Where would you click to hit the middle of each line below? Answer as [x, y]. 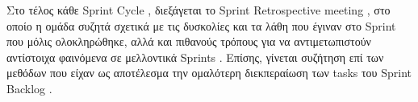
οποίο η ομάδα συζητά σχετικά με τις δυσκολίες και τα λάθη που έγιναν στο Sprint [201, 25]
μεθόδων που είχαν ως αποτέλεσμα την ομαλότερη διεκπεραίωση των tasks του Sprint [209, 73]
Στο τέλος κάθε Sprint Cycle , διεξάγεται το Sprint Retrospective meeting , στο [199, 10]
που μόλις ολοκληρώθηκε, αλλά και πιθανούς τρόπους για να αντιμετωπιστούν [189, 41]
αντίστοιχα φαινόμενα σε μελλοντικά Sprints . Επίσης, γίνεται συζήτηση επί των [195, 57]
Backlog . [29, 88]
